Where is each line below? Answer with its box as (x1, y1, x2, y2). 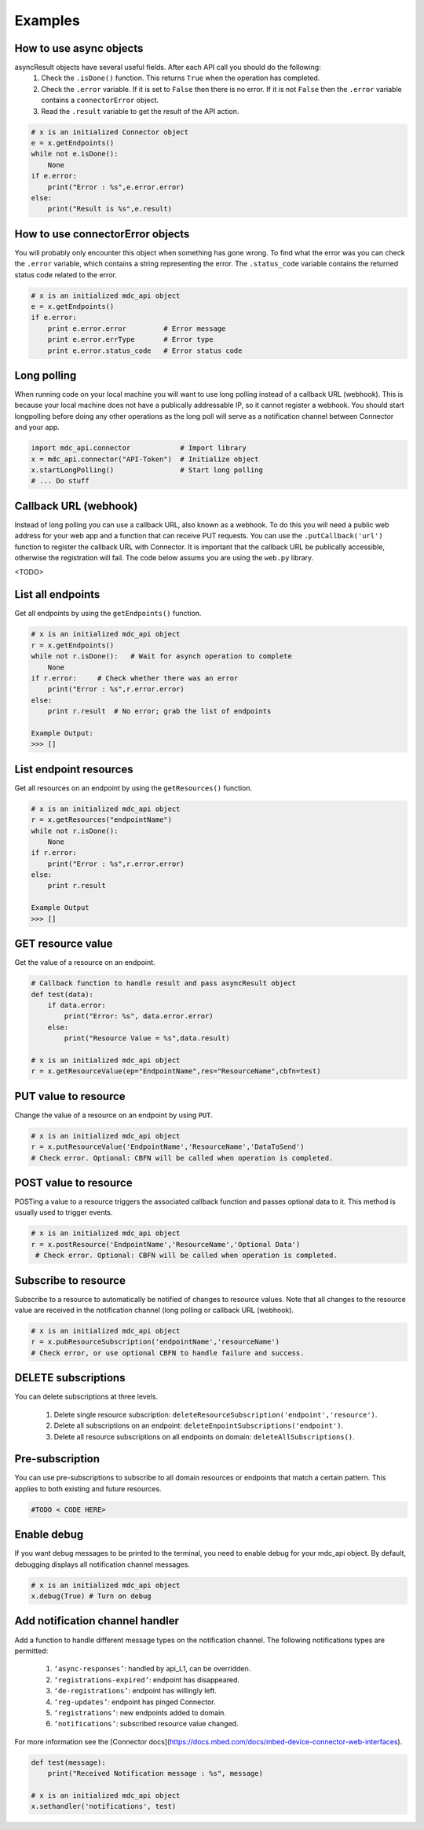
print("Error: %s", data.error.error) (64, 1012, 214, 1021)
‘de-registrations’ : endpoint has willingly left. (53, 1686, 217, 1696)
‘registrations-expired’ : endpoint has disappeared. (53, 1674, 239, 1685)
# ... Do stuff (31, 476, 90, 486)
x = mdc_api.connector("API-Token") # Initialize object (31, 454, 259, 464)
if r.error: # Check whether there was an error (31, 673, 239, 683)
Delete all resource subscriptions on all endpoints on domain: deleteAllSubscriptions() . (53, 1432, 355, 1441)
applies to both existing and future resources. (14, 1483, 162, 1493)
